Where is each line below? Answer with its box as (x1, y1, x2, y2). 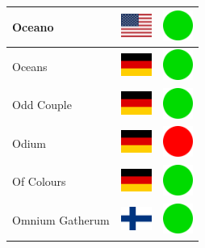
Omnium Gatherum (12, 212, 110, 229)
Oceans (12, 57, 48, 74)
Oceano (12, 18, 54, 35)
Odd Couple (12, 96, 72, 113)
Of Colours (12, 173, 66, 190)
